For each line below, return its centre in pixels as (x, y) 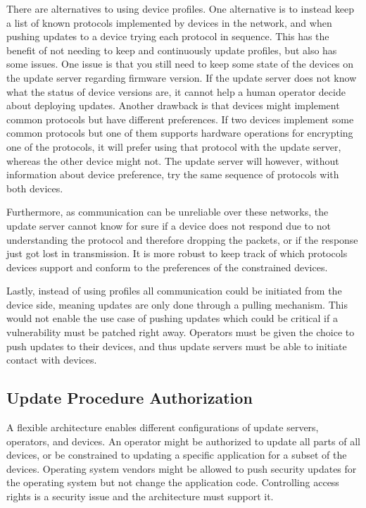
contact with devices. (52, 360)
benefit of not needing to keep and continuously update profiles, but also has (172, 50)
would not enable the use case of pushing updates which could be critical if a (172, 318)
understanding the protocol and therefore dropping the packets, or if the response (182, 239)
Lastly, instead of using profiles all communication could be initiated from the (174, 291)
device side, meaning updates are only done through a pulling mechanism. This (177, 304)
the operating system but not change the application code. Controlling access (173, 482)
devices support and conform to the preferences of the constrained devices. (167, 267)
